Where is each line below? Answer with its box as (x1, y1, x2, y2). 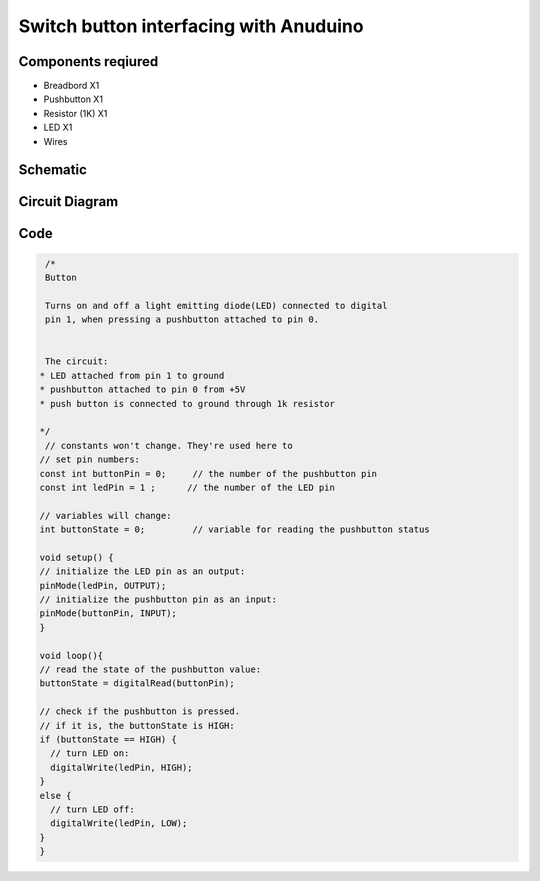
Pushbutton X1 (43, 93, 104, 105)
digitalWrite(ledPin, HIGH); (50, 761, 194, 773)
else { (39, 790, 72, 801)
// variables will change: (39, 510, 172, 521)
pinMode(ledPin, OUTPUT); (39, 580, 167, 591)
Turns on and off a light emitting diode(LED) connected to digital (45, 300, 388, 311)
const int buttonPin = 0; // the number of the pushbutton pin (39, 468, 378, 479)
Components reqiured (18, 53, 159, 70)
